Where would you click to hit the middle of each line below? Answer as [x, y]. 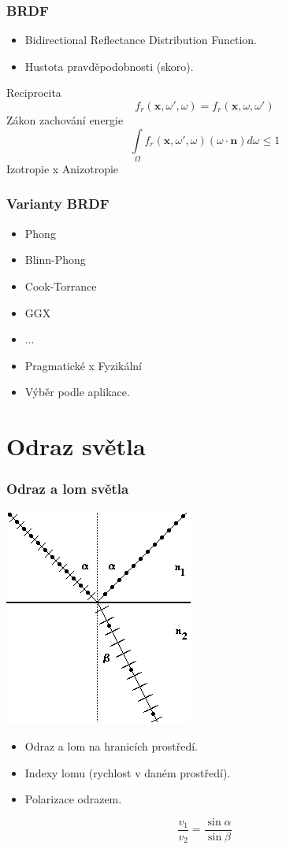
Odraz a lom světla [68, 489]
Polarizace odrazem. [73, 799]
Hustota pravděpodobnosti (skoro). [109, 66]
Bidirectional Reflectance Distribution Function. [141, 40]
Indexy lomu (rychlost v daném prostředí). [128, 772]
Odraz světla [76, 446]
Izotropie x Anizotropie [63, 168]
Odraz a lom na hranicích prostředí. [111, 746]
